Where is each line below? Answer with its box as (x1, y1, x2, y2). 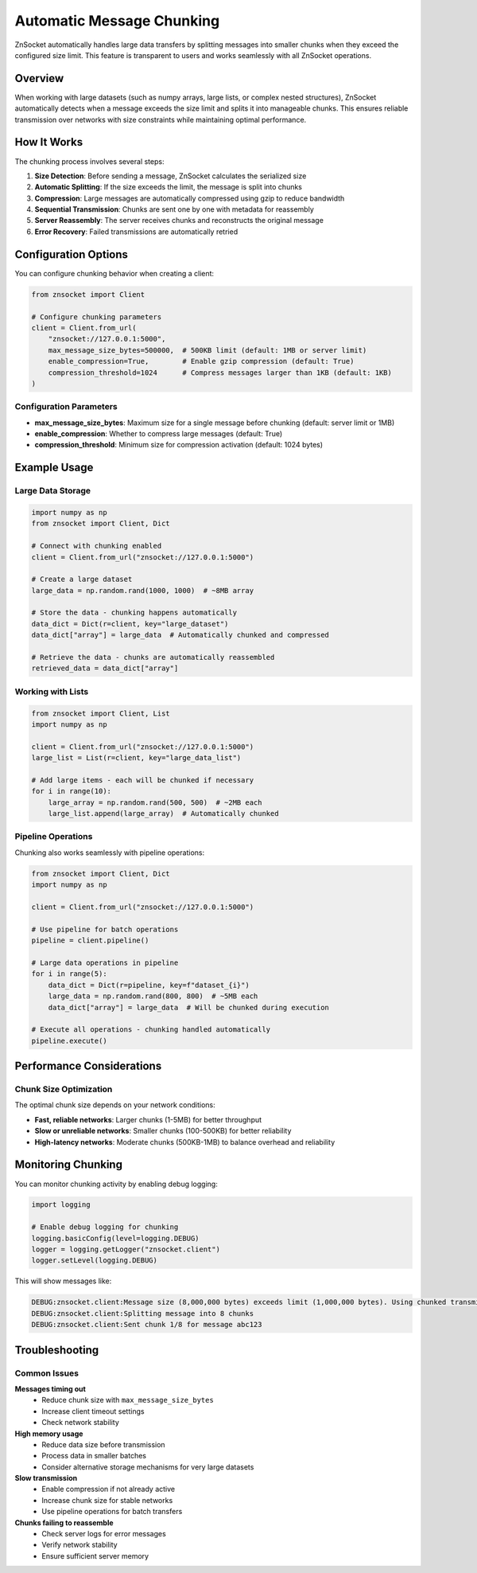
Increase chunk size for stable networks (41, 1495, 173, 1505)
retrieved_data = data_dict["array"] (31, 664, 179, 673)
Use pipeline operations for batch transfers (41, 1507, 183, 1516)
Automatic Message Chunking (14, 12, 220, 29)
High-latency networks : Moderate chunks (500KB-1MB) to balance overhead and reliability (34, 1137, 335, 1146)
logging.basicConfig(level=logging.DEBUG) (31, 1234, 200, 1243)
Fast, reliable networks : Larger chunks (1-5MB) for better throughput (34, 1114, 262, 1124)
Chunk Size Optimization (14, 1083, 113, 1095)
